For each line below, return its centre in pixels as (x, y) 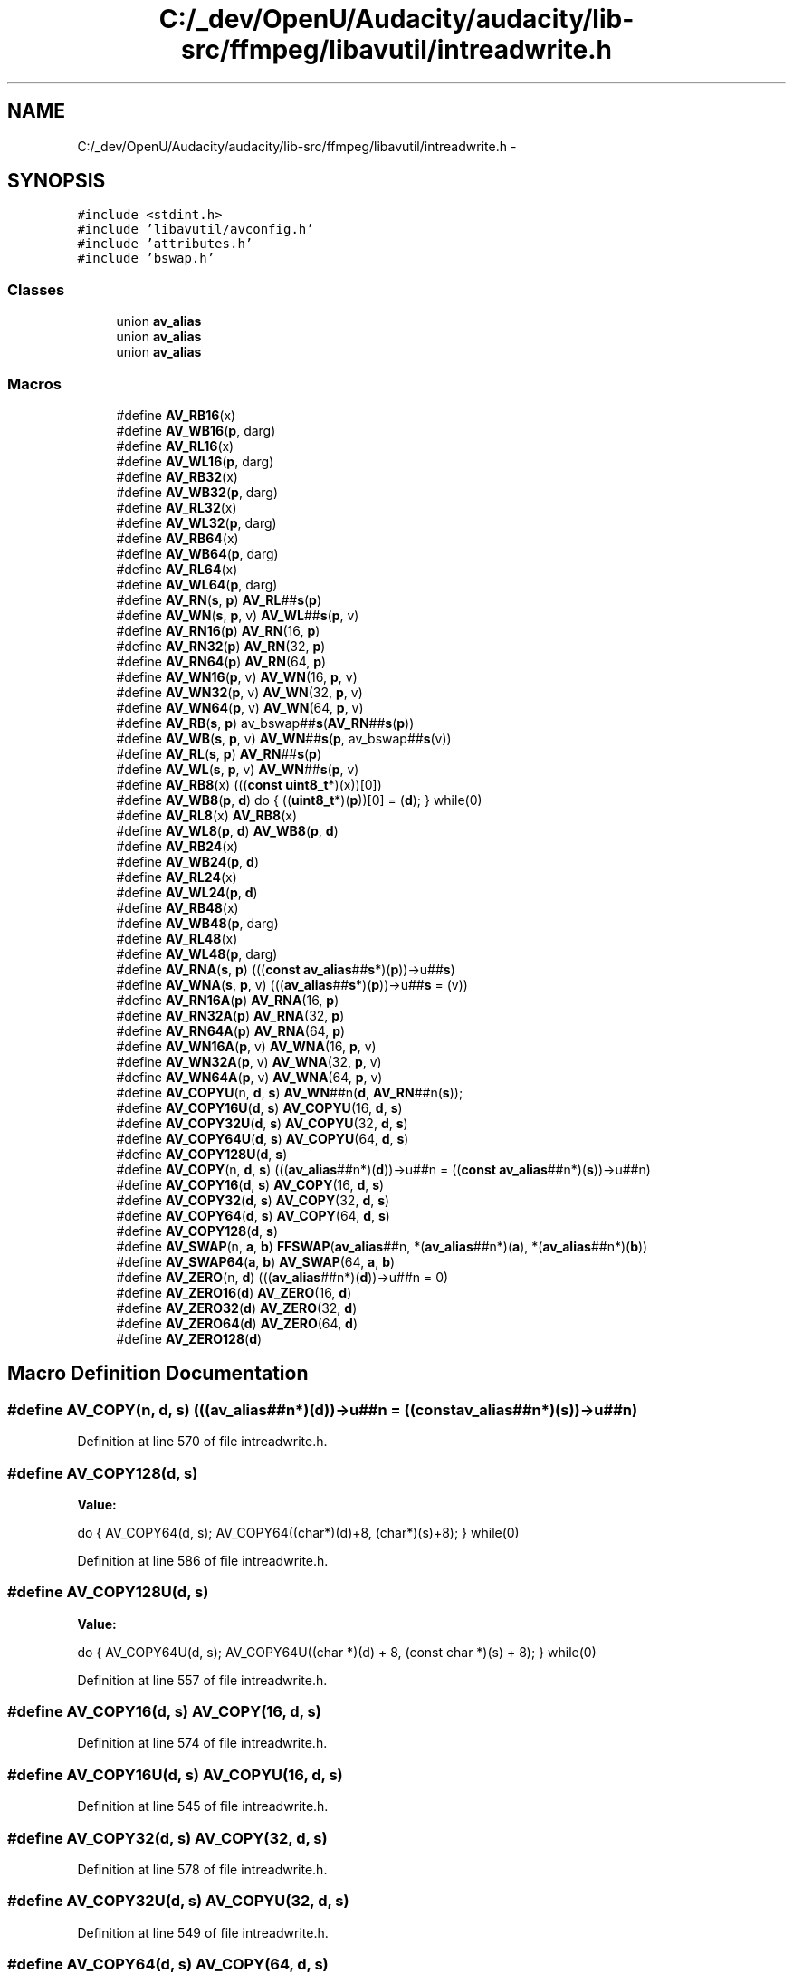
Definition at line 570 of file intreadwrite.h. (202, 1442)
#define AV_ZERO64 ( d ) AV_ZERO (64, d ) (237, 1323)
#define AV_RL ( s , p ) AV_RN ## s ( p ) (219, 753)
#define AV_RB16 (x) (176, 415)
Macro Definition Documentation (158, 1374)
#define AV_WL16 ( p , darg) (195, 461)
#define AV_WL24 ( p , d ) (187, 892)
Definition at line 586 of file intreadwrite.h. (203, 1560)
